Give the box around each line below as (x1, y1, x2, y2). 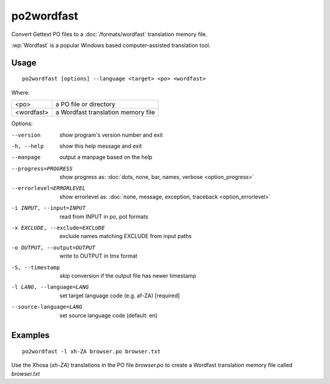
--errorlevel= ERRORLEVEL (11, 185, 86, 192)
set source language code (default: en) (59, 311, 158, 319)
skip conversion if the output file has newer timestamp (59, 272, 197, 279)
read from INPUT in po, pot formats (59, 212, 148, 220)
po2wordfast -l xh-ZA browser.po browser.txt (22, 348, 161, 355)
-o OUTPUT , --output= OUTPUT (11, 244, 96, 251)
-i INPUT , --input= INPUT (11, 205, 86, 212)
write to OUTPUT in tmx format (59, 252, 137, 259)
